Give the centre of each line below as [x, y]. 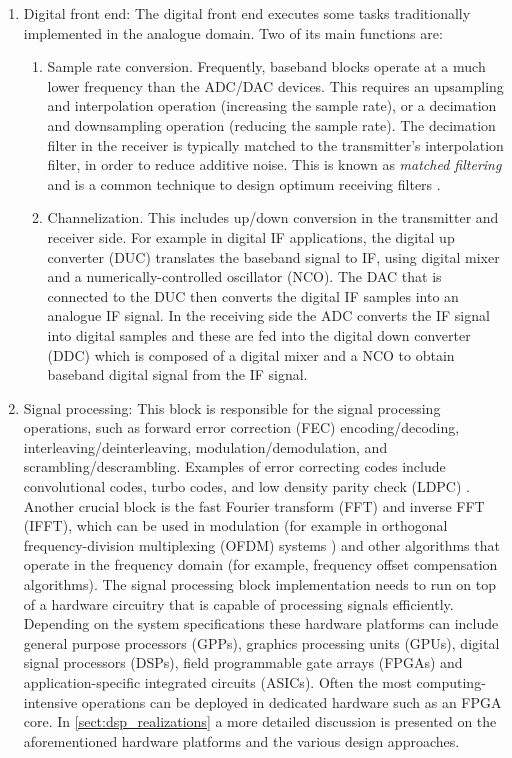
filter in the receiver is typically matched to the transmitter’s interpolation [275, 144]
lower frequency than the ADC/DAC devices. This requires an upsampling [275, 85]
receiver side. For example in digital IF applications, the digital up [251, 236]
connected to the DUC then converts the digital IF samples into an [253, 295]
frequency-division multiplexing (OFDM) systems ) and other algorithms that [261, 544]
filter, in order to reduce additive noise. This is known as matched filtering [274, 164]
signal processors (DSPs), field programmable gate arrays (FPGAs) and [243, 662]
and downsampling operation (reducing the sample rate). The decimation [271, 124]
